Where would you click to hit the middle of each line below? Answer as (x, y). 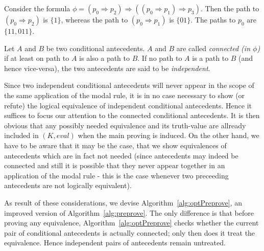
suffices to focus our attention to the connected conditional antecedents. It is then (132, 115)
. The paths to (213, 19)
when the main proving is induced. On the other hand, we (169, 135)
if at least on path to (37, 58)
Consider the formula (37, 8)
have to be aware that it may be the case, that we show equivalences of (115, 145)
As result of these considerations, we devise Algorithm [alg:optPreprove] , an (123, 202)
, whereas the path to (94, 19)
